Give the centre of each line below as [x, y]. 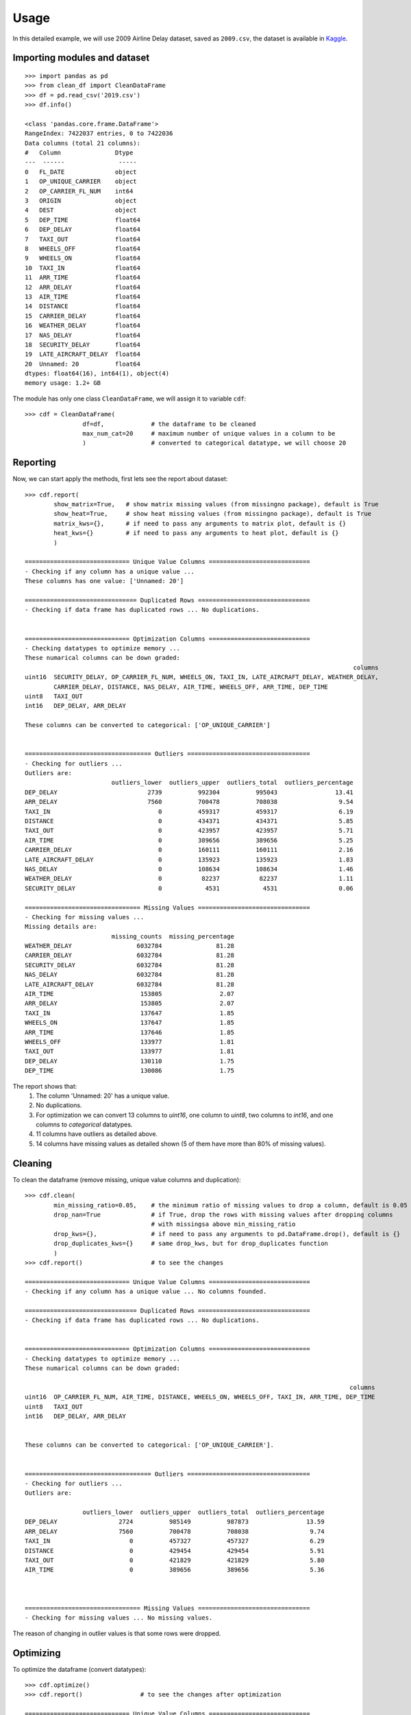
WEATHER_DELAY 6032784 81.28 [129, 946]
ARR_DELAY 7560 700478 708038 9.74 [175, 1531]
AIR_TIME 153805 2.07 [129, 994]
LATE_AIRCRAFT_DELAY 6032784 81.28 [129, 984]
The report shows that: [45, 1086]
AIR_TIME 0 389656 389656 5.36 [175, 1570]
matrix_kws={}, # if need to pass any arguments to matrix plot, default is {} [200, 523]
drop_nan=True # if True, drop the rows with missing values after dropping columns [223, 1215]
